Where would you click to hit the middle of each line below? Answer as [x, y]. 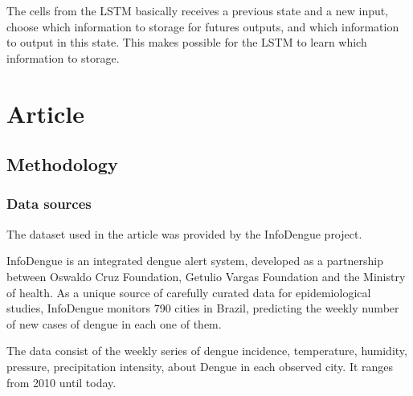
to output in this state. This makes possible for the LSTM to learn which [187, 42]
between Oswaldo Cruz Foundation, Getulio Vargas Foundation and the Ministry [206, 276]
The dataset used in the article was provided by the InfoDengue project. [184, 233]
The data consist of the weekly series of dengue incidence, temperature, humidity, [207, 351]
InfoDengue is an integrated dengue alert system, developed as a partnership [195, 261]
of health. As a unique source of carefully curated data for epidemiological [189, 292]
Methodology [62, 164]
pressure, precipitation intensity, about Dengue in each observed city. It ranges [200, 366]
